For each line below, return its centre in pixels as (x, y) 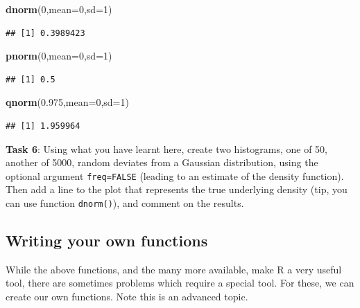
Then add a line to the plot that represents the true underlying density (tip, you (177, 189)
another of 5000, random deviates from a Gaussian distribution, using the (162, 162)
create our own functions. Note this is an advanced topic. (127, 297)
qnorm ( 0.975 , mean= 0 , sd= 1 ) (67, 102)
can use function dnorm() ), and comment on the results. (125, 203)
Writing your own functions (107, 241)
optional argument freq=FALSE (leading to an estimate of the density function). (175, 175)
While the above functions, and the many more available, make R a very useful (174, 269)
